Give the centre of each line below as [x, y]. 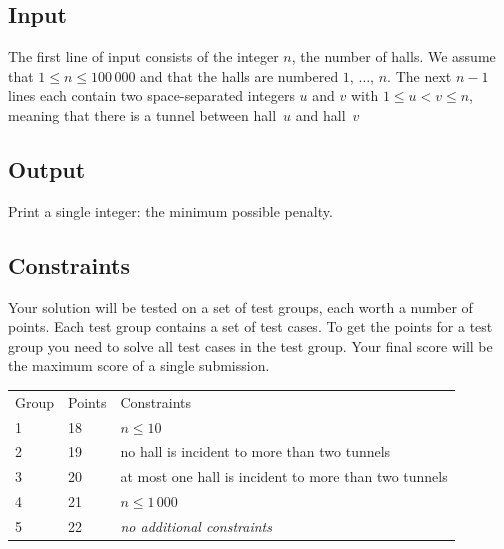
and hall [320, 114]
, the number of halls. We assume [393, 56]
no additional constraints [196, 525]
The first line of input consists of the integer [143, 56]
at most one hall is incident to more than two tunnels [284, 476]
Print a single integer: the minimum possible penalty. [170, 210]
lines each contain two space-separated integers [151, 95]
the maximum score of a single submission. [139, 365]
